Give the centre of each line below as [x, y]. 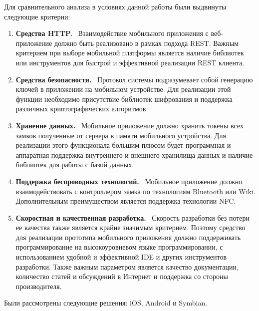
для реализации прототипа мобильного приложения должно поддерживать [128, 237]
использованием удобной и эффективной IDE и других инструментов [121, 257]
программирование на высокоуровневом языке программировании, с [119, 247]
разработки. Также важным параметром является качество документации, [127, 266]
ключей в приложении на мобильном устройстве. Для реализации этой [123, 89]
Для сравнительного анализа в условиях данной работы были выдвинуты [115, 6]
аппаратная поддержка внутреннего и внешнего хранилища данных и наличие [134, 155]
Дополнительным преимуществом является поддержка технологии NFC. [126, 201]
